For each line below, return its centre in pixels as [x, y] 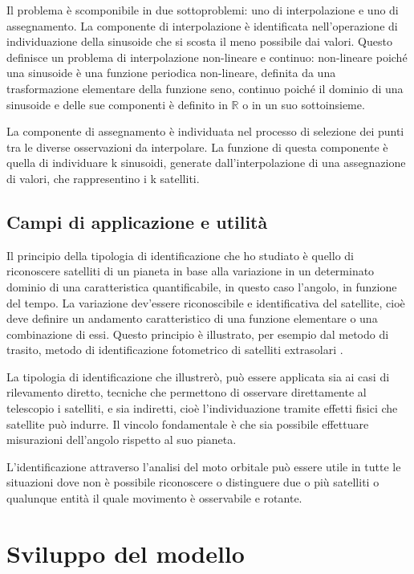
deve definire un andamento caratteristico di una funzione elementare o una [192, 318]
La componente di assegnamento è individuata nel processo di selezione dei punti [205, 131]
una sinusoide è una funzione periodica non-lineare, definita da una [171, 73]
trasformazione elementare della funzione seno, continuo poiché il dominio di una [205, 88]
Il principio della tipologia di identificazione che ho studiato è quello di [180, 255]
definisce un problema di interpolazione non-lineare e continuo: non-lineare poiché [207, 57]
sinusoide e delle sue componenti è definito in [117, 104]
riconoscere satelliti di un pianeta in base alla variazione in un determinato [191, 271]
